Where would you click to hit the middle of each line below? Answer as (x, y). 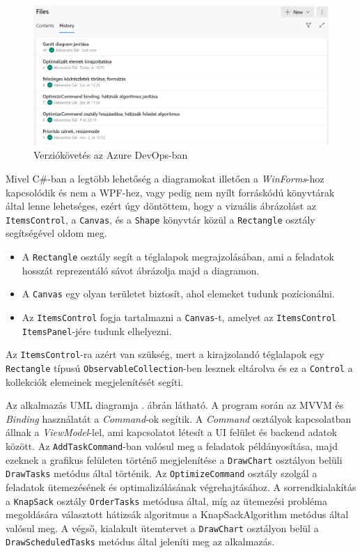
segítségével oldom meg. (56, 233)
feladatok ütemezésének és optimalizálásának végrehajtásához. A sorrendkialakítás (181, 486)
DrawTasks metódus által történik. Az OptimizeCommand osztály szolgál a (162, 473)
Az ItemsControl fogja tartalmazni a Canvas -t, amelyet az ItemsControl (179, 317)
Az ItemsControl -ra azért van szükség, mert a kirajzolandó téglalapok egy (165, 354)
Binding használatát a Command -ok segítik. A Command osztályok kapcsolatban (179, 418)
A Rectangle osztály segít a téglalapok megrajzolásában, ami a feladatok (178, 257)
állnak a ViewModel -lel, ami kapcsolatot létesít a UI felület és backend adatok (172, 432)
